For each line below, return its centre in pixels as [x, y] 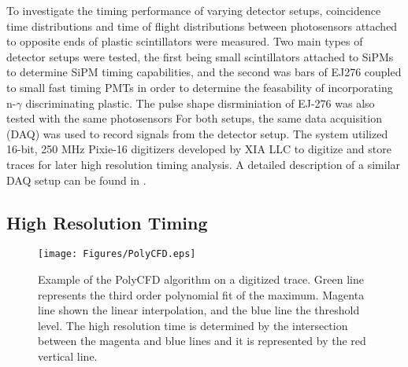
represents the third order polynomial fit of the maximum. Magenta [201, 294]
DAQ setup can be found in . [76, 180]
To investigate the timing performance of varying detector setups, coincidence [194, 10]
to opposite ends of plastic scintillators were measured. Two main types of [185, 41]
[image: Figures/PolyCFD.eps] [117, 254]
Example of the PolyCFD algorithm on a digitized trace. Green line [201, 279]
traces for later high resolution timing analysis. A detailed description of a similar [204, 164]
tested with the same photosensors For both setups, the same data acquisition [194, 118]
